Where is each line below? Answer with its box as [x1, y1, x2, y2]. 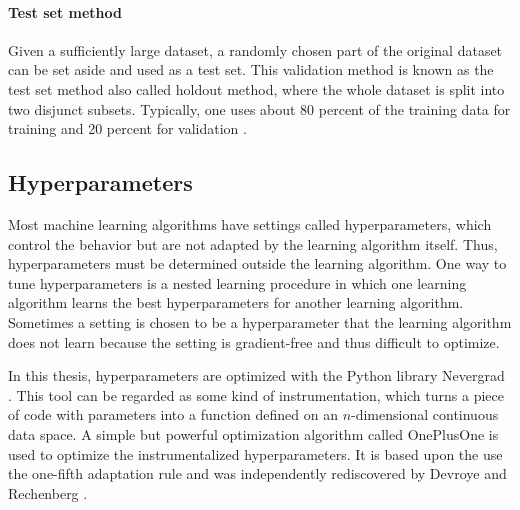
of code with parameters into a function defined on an [8, 404, 338, 425]
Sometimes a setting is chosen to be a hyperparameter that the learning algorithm [8, 311, 512, 332]
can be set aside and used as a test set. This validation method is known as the [8, 59, 494, 80]
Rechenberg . [8, 482, 88, 503]
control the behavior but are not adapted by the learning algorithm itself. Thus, [8, 233, 498, 254]
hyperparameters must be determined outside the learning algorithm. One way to [8, 253, 507, 274]
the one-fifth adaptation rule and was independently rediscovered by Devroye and [8, 463, 507, 484]
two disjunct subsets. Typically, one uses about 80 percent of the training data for [8, 98, 511, 119]
